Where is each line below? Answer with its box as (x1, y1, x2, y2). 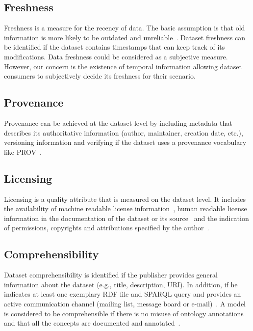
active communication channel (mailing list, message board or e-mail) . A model (4, 298, 246, 308)
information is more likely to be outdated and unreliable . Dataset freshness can (4, 32, 245, 42)
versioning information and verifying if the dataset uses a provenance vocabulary (4, 137, 247, 147)
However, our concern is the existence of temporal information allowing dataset (4, 61, 242, 71)
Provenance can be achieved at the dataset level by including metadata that (4, 117, 232, 128)
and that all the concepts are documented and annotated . (4, 318, 180, 328)
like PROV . (4, 146, 42, 157)
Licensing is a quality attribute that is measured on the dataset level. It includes (4, 193, 246, 204)
